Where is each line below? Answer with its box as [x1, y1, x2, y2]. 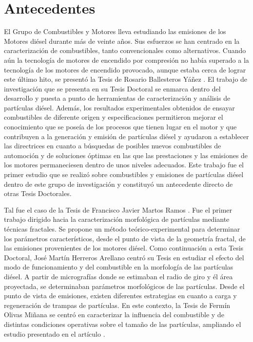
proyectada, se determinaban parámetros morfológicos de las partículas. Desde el [4, 281, 245, 291]
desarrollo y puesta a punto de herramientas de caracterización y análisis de [4, 93, 231, 103]
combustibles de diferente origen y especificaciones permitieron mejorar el [4, 112, 223, 122]
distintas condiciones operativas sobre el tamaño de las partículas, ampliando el [4, 319, 241, 329]
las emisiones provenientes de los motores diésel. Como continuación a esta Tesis [4, 243, 244, 253]
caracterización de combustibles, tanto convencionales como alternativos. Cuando [4, 45, 246, 55]
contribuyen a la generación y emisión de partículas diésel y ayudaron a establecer [4, 131, 249, 141]
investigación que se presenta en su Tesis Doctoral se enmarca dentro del [4, 83, 221, 93]
